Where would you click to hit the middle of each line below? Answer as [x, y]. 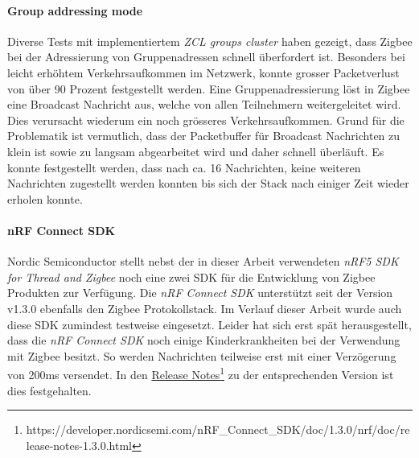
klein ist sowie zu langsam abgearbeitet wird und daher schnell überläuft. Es [196, 151]
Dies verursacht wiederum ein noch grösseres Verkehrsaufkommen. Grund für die [206, 120]
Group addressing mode [75, 10]
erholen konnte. [45, 198]
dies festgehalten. [49, 390]
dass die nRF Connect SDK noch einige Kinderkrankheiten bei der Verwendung [204, 340]
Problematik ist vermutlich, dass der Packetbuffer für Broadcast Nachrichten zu [204, 136]
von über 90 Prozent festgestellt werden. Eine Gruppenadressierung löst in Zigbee [209, 88]
